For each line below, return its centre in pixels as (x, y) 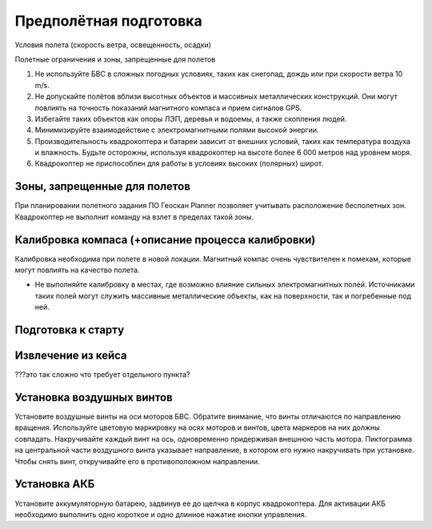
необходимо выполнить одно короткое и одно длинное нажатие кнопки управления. (161, 514)
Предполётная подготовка (109, 21)
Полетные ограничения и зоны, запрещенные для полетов (115, 59)
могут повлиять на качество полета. (77, 270)
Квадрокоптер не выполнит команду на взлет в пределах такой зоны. (134, 217)
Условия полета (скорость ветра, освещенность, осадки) (113, 45)
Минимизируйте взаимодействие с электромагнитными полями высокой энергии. (177, 130)
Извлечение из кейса (71, 356)
